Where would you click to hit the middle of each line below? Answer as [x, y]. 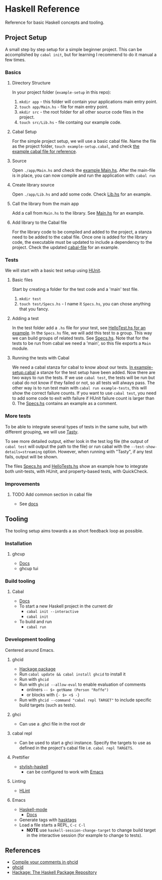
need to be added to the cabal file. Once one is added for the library [80, 237]
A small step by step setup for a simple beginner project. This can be [74, 49]
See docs [29, 504]
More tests [18, 416]
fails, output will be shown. [32, 457]
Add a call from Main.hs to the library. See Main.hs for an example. [78, 213]
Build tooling [20, 581]
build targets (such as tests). [48, 705]
